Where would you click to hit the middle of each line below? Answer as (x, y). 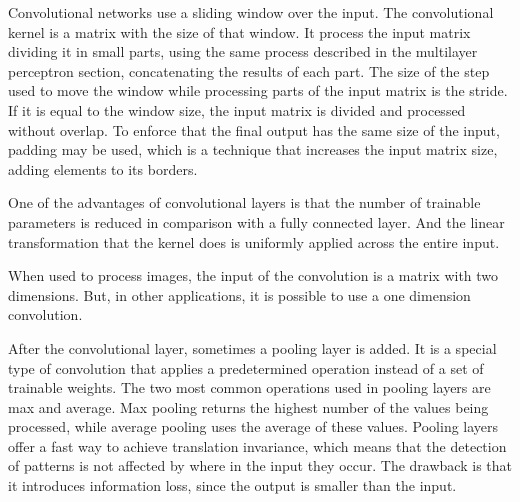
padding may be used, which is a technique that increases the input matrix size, (253, 149)
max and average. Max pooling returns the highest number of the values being (248, 406)
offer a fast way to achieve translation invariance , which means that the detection (257, 445)
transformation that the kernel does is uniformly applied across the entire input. (254, 241)
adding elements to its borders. (103, 168)
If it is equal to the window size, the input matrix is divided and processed (237, 109)
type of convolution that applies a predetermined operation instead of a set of (246, 367)
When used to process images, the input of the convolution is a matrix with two (253, 275)
